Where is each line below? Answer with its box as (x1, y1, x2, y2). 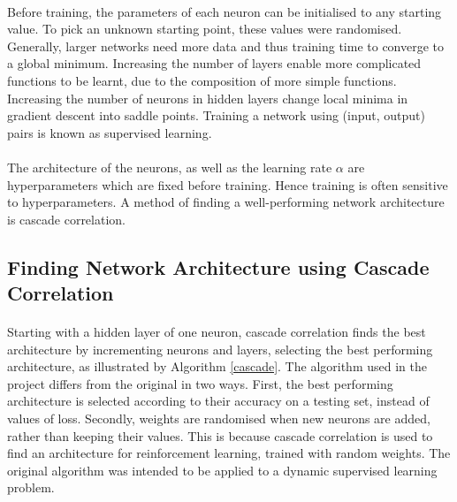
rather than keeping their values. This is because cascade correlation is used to (7, 426, 433, 445)
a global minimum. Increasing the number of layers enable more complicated (7, 54, 422, 72)
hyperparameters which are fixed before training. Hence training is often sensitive (7, 175, 448, 194)
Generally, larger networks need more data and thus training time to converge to (7, 36, 445, 55)
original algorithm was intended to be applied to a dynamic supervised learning (7, 460, 438, 479)
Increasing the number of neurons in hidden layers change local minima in (7, 88, 408, 107)
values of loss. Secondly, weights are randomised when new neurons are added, (7, 409, 430, 428)
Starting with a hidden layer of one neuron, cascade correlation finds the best (7, 323, 426, 341)
